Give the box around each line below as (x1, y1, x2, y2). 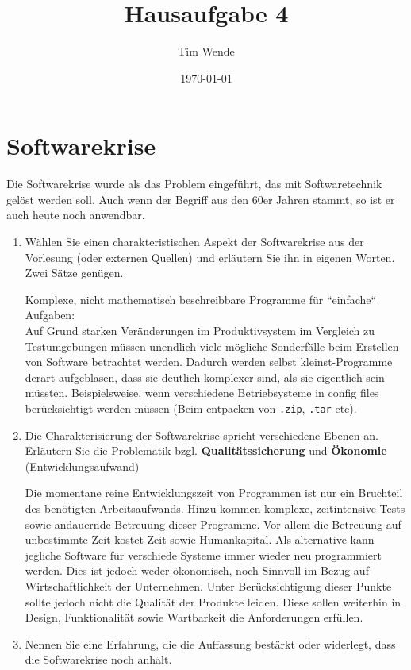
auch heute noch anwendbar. (6, 206, 145, 223)
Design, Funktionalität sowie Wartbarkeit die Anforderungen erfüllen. (25, 609, 363, 626)
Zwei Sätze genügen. (25, 264, 124, 281)
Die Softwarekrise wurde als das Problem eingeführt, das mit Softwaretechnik (6, 175, 382, 192)
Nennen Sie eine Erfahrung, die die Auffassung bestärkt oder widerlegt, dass (25, 635, 396, 652)
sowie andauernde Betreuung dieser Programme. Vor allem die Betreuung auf (25, 515, 401, 532)
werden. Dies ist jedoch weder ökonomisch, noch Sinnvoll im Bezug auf (25, 562, 369, 579)
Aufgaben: (25, 306, 75, 323)
